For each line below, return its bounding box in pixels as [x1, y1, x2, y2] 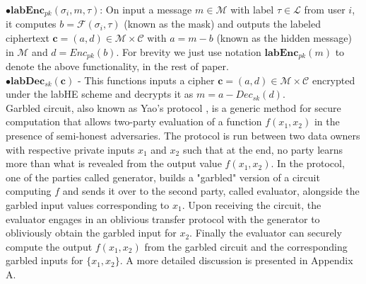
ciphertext [6, 30, 49, 45]
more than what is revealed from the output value [6, 156, 222, 171]
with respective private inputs [6, 142, 135, 157]
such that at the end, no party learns [182, 142, 343, 157]
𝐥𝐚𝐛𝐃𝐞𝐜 [11, 76, 45, 86]
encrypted [312, 72, 355, 87]
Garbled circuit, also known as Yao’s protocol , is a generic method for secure [6, 100, 341, 115]
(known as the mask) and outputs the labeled [124, 16, 321, 31]
